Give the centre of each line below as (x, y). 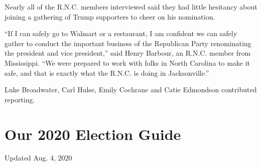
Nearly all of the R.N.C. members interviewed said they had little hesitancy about (131, 7)
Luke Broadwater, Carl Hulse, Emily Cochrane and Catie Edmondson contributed (131, 90)
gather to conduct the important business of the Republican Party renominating (128, 43)
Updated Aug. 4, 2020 (38, 158)
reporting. (20, 99)
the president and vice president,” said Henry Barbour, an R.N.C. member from (128, 53)
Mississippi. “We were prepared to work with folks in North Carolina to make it (127, 62)
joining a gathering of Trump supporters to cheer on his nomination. (110, 16)
